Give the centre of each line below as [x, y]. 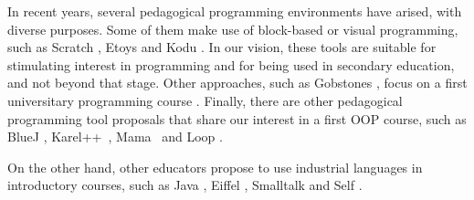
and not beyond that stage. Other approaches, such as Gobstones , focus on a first [237, 83]
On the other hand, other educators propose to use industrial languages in [215, 167]
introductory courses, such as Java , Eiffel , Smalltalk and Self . [185, 185]
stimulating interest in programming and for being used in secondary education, [231, 64]
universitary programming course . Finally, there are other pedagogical [205, 100]
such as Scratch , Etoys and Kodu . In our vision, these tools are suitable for [222, 47]
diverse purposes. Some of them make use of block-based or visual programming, [233, 29]
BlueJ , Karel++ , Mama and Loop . [115, 137]
